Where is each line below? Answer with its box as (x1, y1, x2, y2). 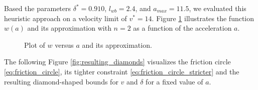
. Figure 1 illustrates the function (152, 13, 254, 23)
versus (55, 39, 74, 50)
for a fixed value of (146, 76, 203, 86)
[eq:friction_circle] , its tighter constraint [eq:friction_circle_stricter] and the (4, 66, 239, 76)
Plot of (24, 39, 45, 50)
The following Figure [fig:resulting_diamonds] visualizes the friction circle (4, 56, 231, 67)
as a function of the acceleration (133, 23, 232, 33)
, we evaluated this (189, 3, 246, 13)
